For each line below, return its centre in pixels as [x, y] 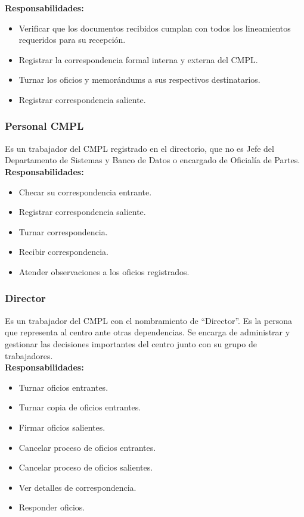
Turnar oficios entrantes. [63, 387]
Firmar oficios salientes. [62, 427]
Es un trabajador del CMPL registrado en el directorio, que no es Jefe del [139, 148]
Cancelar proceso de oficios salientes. [86, 467]
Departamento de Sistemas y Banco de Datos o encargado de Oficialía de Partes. [153, 160]
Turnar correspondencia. [63, 231]
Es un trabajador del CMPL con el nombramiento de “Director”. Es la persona [149, 320]
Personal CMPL [44, 126]
